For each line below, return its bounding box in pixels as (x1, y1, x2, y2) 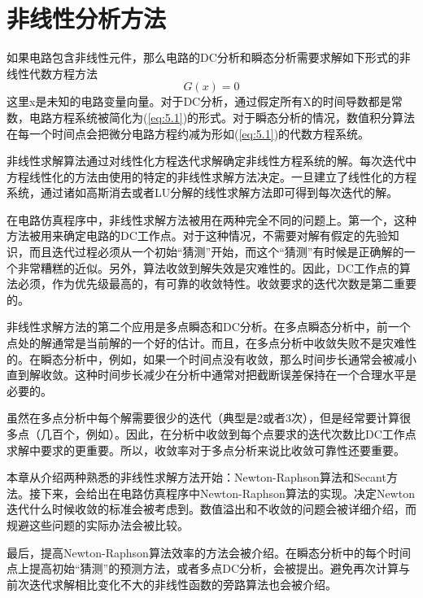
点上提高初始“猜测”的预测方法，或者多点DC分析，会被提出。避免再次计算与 (7, 560, 411, 577)
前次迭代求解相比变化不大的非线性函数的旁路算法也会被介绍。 (7, 575, 337, 592)
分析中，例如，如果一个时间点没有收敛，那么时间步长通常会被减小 (63, 350, 416, 367)
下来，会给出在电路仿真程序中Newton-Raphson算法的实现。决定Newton (40, 484, 415, 501)
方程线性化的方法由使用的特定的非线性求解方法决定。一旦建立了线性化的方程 (7, 168, 416, 185)
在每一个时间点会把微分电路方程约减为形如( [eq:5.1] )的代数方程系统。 (7, 124, 370, 142)
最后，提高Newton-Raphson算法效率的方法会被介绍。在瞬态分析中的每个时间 (7, 543, 411, 561)
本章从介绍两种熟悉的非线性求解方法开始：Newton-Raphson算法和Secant (7, 469, 386, 486)
